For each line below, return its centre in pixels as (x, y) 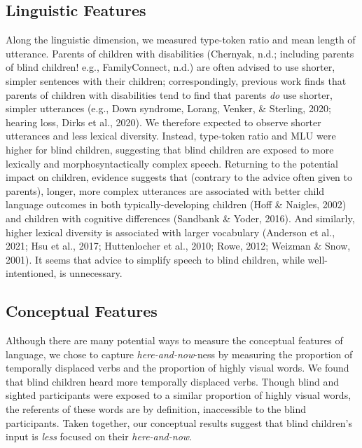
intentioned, (31, 273)
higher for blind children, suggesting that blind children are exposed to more (170, 149)
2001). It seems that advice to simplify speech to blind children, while (155, 259)
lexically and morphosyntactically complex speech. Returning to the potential (172, 163)
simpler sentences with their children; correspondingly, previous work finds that (176, 80)
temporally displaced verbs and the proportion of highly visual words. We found (177, 368)
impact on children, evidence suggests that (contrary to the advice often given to (179, 177)
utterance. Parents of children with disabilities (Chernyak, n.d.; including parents (180, 53)
